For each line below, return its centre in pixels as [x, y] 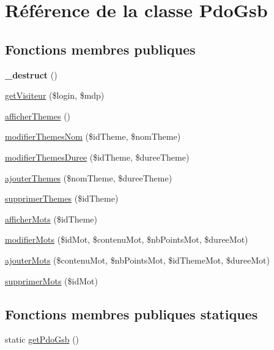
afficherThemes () [38, 116]
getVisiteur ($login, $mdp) [55, 95]
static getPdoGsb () [42, 339]
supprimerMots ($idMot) [51, 280]
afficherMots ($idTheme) [51, 219]
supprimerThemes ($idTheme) [62, 198]
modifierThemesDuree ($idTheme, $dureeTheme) [97, 157]
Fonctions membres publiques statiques [131, 314]
